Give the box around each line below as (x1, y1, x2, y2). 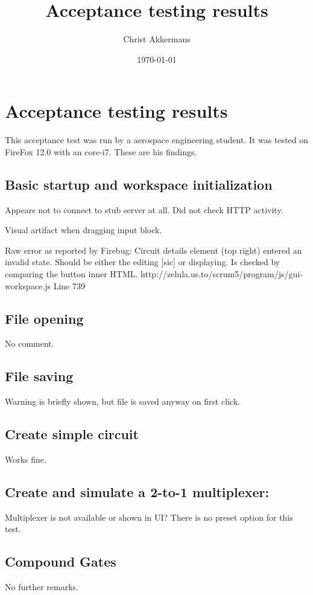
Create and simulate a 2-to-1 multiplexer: (5, 482, 270, 501)
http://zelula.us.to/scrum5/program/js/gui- (141, 268, 303, 280)
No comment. (5, 337, 54, 350)
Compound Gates (5, 552, 116, 571)
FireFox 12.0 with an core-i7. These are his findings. (5, 145, 197, 158)
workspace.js (5, 279, 51, 292)
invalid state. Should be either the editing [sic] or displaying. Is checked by (5, 256, 280, 268)
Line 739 (53, 279, 85, 292)
